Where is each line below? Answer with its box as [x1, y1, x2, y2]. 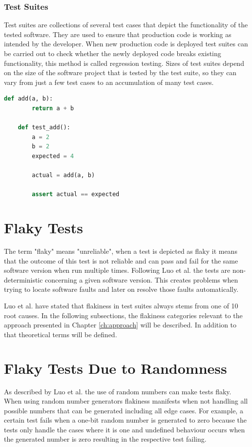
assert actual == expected [32, 191, 120, 198]
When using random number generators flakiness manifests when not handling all [4, 396, 248, 406]
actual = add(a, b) [32, 172, 95, 179]
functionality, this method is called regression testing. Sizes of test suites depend [4, 58, 244, 68]
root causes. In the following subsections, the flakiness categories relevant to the [4, 310, 243, 320]
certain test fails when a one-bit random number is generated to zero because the [4, 415, 247, 425]
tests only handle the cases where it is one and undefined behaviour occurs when [4, 424, 245, 434]
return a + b [32, 104, 74, 112]
